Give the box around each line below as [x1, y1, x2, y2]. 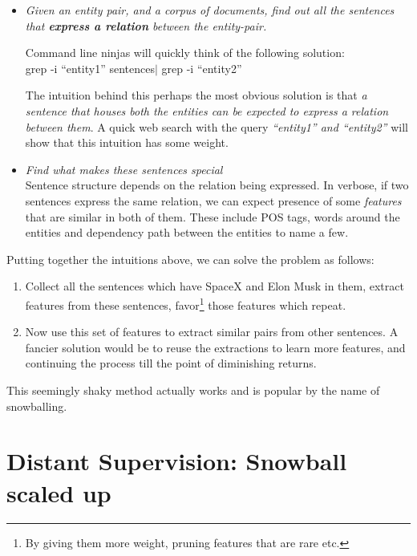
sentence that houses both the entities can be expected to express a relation [25, 102, 389, 119]
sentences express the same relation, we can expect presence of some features [25, 192, 402, 209]
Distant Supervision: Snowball [6, 444, 347, 477]
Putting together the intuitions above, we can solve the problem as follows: [6, 250, 374, 267]
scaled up [6, 476, 111, 509]
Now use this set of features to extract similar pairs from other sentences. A [25, 323, 399, 340]
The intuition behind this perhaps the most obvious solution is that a [25, 87, 367, 103]
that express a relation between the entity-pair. [25, 17, 267, 34]
